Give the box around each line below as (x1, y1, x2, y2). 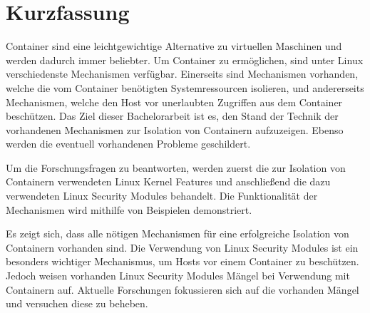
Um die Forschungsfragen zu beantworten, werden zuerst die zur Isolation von (6, 160, 346, 175)
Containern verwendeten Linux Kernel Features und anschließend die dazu (6, 174, 331, 189)
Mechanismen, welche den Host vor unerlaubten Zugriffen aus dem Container (6, 94, 343, 109)
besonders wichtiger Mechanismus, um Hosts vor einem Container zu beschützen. (6, 254, 359, 269)
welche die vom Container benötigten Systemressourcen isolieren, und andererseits (6, 80, 364, 95)
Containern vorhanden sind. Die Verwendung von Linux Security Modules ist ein (6, 240, 359, 255)
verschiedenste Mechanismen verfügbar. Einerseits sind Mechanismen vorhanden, (6, 66, 359, 81)
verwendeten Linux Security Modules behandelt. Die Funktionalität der (6, 188, 318, 203)
